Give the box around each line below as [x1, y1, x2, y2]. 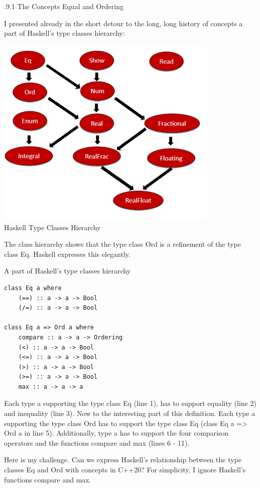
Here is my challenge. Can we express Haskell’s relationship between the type [4, 454, 242, 465]
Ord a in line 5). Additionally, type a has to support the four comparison [4, 428, 229, 438]
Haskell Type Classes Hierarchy [4, 222, 101, 232]
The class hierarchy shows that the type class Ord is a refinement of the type [4, 239, 241, 249]
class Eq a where [4, 284, 62, 292]
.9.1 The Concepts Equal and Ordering [4, 1, 123, 11]
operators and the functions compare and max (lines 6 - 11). [4, 437, 190, 448]
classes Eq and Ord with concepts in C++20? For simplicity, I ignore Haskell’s [4, 464, 246, 475]
